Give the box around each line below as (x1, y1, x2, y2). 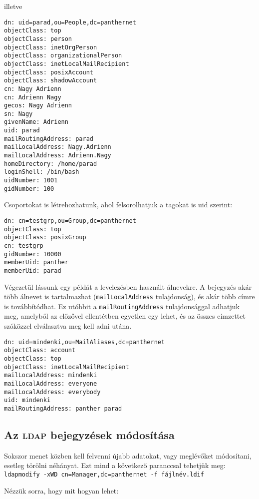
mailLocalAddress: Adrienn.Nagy (4, 152, 111, 159)
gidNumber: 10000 (4, 250, 61, 258)
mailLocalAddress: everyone (4, 380, 97, 387)
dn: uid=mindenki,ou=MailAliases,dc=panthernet (4, 338, 165, 346)
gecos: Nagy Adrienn (4, 102, 72, 109)
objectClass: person (4, 35, 72, 42)
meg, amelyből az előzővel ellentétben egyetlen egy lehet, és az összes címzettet (4, 311, 246, 321)
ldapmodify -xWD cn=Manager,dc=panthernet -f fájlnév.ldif (4, 471, 204, 478)
